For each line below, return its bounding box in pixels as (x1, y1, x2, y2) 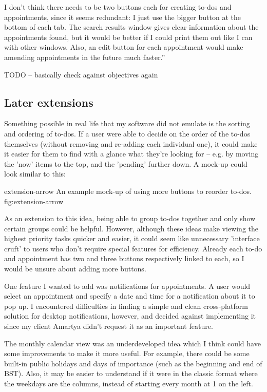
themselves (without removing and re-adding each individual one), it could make (4, 138, 258, 149)
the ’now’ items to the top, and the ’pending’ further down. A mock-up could (4, 158, 247, 169)
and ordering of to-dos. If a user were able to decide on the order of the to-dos (4, 128, 251, 139)
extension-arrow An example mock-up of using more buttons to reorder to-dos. (4, 185, 252, 196)
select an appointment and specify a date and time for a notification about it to (4, 290, 255, 301)
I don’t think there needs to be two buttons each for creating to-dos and (4, 2, 232, 12)
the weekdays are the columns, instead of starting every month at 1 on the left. (4, 378, 253, 389)
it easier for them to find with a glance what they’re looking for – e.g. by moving (4, 148, 259, 159)
